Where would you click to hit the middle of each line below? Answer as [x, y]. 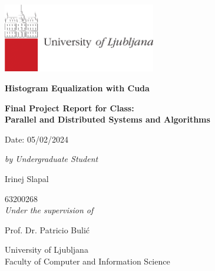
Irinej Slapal [27, 179]
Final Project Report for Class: [70, 108]
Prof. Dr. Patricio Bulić [47, 229]
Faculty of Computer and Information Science [87, 261]
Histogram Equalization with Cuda [77, 88]
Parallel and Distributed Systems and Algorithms [107, 119]
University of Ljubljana [47, 249]
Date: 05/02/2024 [37, 139]
